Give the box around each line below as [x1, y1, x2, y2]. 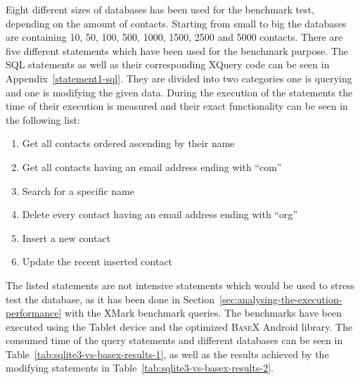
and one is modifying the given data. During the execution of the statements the [6, 84, 353, 99]
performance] [6, 305, 62, 320]
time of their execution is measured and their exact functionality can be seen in [6, 99, 348, 113]
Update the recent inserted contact [22, 254, 173, 269]
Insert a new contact [22, 230, 111, 245]
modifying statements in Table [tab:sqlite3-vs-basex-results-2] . [6, 360, 274, 375]
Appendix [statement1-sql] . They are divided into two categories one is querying [6, 70, 352, 85]
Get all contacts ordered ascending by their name [22, 136, 235, 151]
